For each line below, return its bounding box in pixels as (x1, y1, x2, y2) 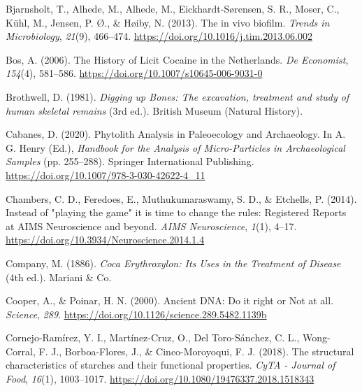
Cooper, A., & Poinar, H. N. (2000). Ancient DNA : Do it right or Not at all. (6, 293, 334, 308)
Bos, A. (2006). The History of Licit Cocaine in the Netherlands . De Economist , (6, 52, 349, 66)
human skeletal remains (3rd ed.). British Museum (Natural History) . (6, 103, 303, 118)
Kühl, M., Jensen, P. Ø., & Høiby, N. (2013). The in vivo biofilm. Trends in (6, 15, 330, 29)
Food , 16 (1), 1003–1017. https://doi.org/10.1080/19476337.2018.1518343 (6, 371, 314, 386)
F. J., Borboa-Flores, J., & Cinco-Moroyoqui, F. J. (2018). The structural (38, 343, 354, 358)
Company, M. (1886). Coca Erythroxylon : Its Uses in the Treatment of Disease (6, 255, 341, 270)
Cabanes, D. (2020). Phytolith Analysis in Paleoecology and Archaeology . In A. (6, 127, 346, 141)
